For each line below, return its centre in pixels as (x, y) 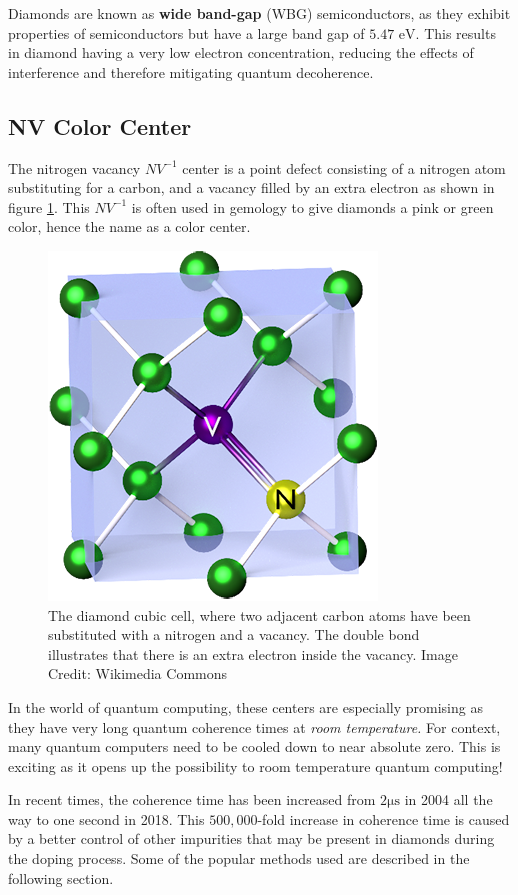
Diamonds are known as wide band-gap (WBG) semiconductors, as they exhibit (259, 13)
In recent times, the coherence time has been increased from (192, 799)
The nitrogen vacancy (74, 167)
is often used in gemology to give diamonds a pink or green (312, 206)
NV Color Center (100, 125)
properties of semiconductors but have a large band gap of (186, 32)
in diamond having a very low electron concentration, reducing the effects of (241, 52)
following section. (61, 877)
